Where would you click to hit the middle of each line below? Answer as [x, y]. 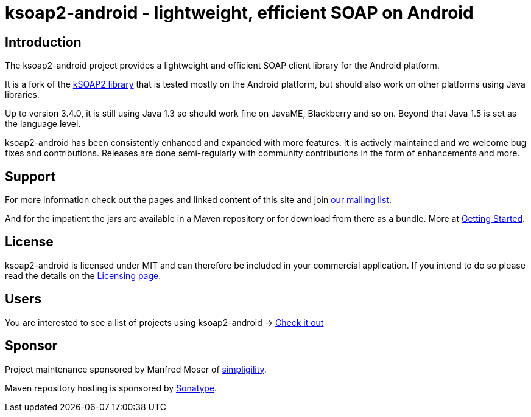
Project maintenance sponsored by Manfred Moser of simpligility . [136, 369]
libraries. [22, 95]
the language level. [43, 124]
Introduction [43, 42]
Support [30, 176]
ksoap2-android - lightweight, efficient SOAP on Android [239, 13]
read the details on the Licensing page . [83, 275]
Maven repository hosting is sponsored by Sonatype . [111, 388]
